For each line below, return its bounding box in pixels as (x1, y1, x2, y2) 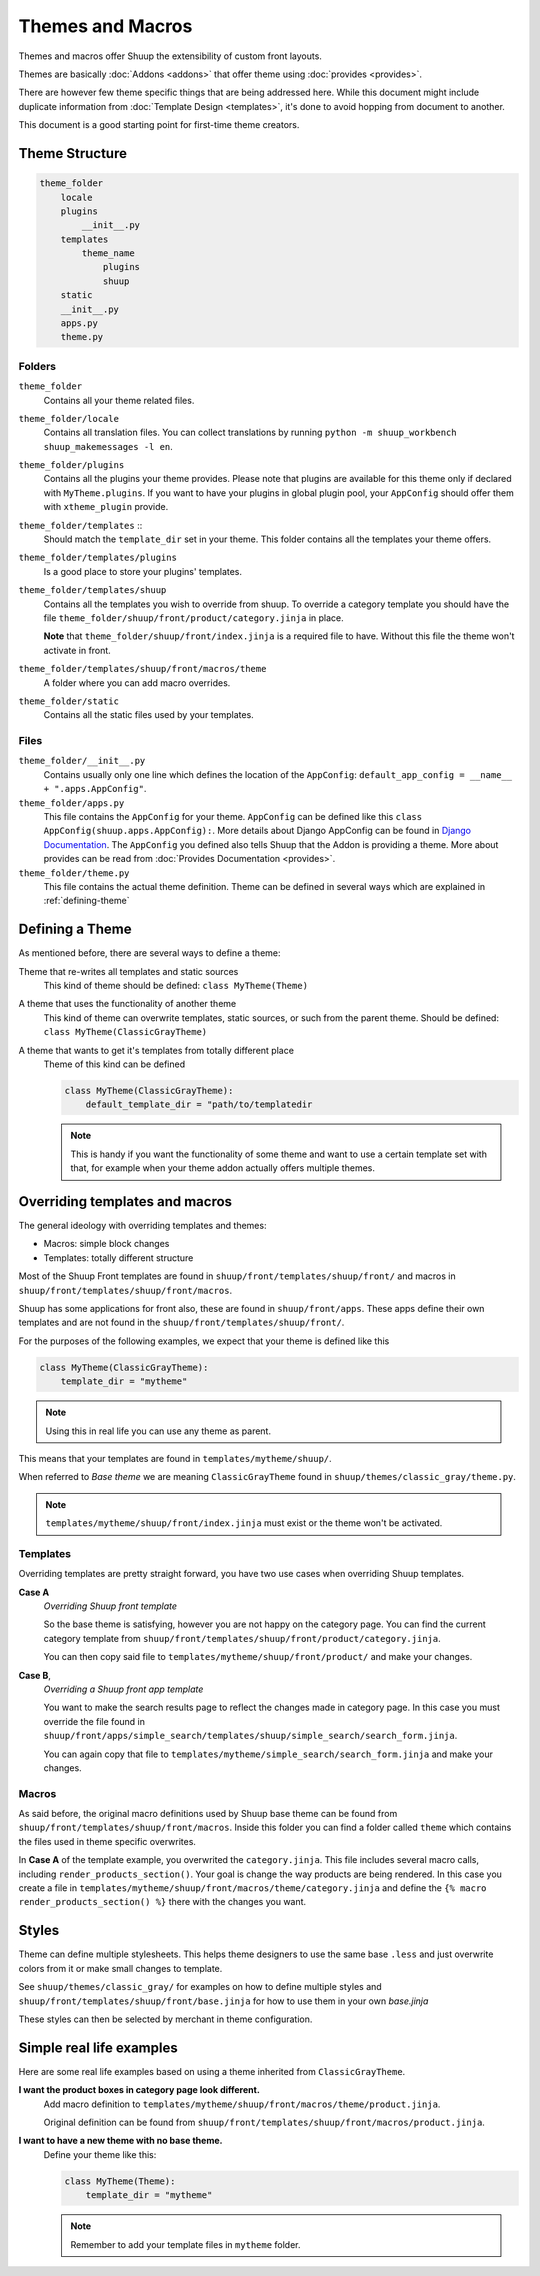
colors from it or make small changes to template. (18, 1962, 223, 1974)
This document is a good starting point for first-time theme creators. (18, 119, 300, 131)
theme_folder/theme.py (18, 867, 130, 879)
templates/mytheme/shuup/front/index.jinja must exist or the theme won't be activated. (45, 1517, 443, 1529)
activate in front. (43, 644, 112, 656)
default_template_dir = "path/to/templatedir (85, 1099, 313, 1110)
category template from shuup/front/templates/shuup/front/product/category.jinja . (43, 1632, 441, 1644)
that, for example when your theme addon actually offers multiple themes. (70, 1162, 375, 1174)
